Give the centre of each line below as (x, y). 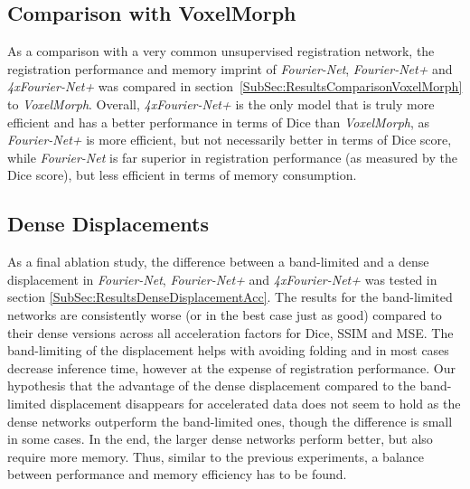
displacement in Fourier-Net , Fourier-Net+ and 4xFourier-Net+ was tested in (222, 279)
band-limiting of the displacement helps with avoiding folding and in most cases (228, 350)
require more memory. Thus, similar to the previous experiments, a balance (216, 456)
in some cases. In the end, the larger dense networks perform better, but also (220, 439)
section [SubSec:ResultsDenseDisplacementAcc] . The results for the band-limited (230, 297)
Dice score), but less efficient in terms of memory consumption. (182, 175)
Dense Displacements (108, 224)
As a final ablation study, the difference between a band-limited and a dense (218, 262)
